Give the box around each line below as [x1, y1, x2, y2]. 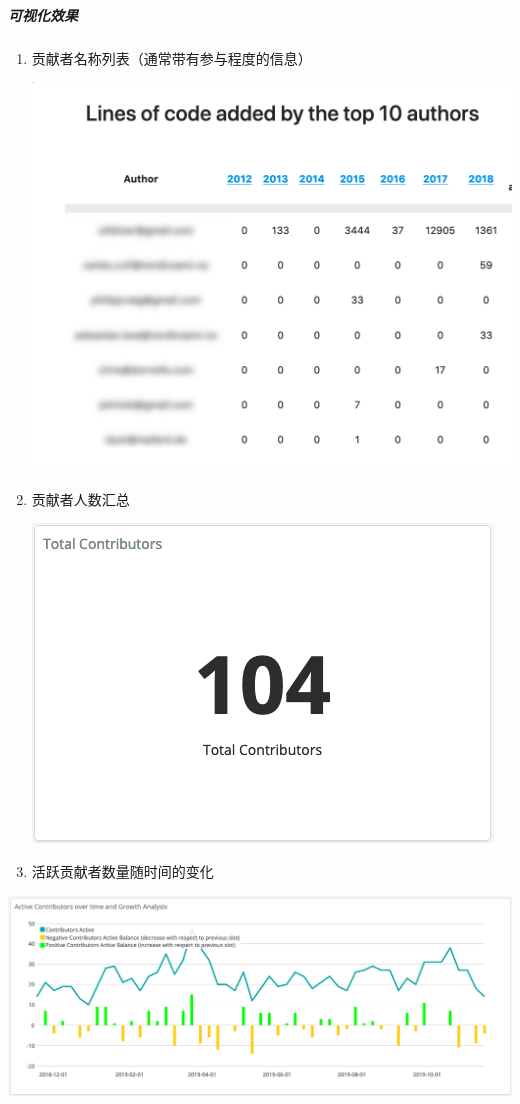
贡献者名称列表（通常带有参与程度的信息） [31, 47, 312, 68]
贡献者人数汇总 [31, 488, 130, 509]
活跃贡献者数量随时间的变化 [31, 861, 214, 881]
